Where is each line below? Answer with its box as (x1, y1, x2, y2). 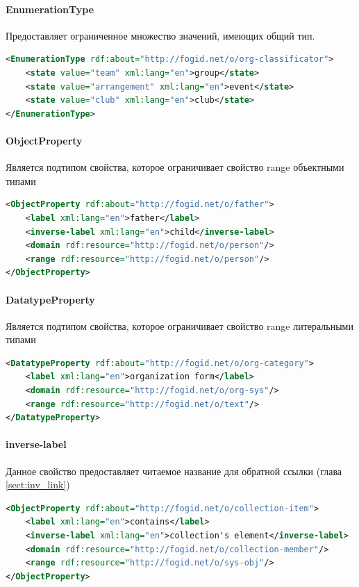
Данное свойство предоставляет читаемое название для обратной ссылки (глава (6, 463, 342, 478)
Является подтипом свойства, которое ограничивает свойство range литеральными (6, 318, 353, 333)
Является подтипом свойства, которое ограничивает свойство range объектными (6, 160, 344, 174)
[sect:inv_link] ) (6, 477, 70, 492)
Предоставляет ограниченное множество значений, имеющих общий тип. (6, 28, 315, 42)
